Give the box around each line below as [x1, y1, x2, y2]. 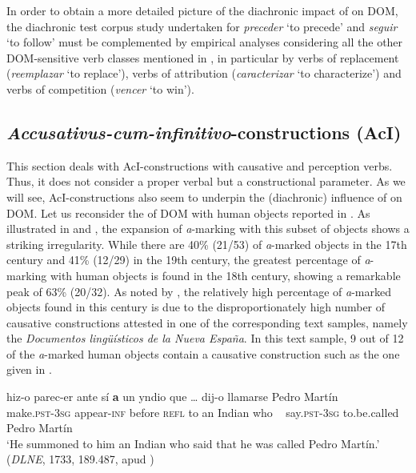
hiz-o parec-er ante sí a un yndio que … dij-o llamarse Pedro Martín [6, 388, 338, 405]
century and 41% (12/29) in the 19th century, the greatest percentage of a [6, 251, 370, 268]
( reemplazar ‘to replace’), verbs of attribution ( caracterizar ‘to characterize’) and [6, 65, 402, 82]
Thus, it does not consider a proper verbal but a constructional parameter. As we [6, 173, 406, 190]
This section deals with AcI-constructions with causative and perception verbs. [6, 157, 393, 174]
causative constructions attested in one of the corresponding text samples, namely [6, 314, 408, 331]
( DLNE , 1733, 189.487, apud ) [6, 451, 154, 467]
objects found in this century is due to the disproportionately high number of [6, 299, 386, 315]
